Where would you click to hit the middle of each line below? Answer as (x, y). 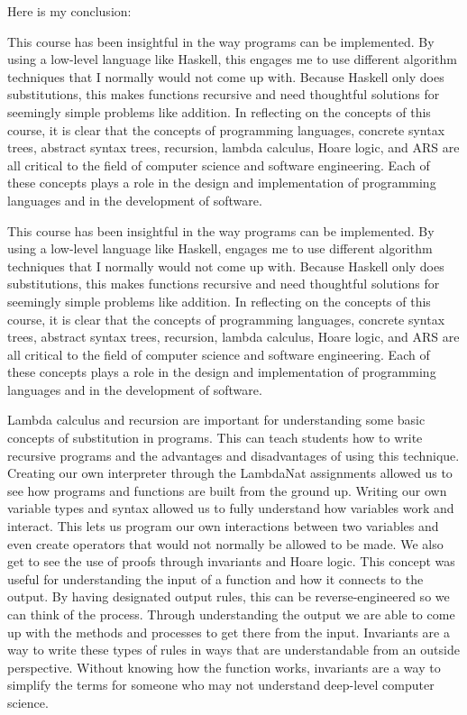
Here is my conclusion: (69, 11)
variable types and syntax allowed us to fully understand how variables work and (231, 508)
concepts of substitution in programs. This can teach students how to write (215, 438)
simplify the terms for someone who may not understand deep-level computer (221, 685)
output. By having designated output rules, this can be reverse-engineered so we (229, 596)
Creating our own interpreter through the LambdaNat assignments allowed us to (230, 473)
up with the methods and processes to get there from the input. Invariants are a (229, 632)
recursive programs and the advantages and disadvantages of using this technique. (233, 455)
